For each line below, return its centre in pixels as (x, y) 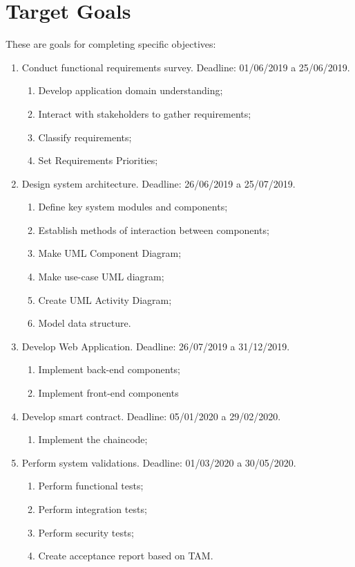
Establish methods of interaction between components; (154, 229)
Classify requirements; (85, 137)
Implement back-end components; (109, 369)
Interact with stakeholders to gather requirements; (145, 113)
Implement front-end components (108, 393)
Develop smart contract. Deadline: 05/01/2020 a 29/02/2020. (151, 416)
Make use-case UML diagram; (101, 277)
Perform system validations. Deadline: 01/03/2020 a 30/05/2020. (159, 462)
